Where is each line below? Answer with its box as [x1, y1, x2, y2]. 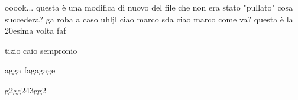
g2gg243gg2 [5, 83, 46, 96]
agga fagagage [5, 64, 56, 76]
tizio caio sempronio [5, 44, 77, 56]
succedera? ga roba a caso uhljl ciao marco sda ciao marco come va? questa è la [5, 12, 293, 25]
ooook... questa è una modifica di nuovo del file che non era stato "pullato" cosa [5, 1, 293, 13]
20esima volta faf [5, 24, 66, 37]
